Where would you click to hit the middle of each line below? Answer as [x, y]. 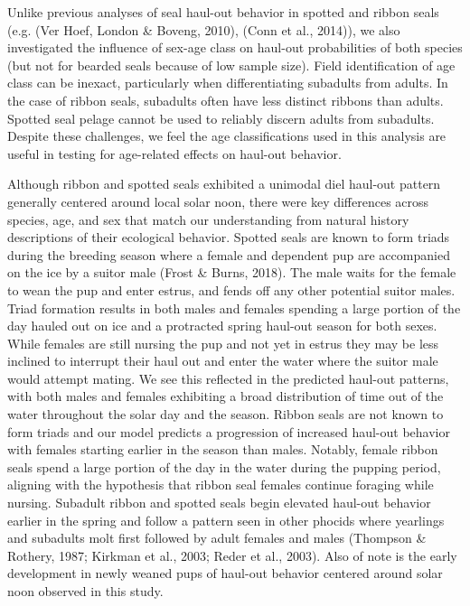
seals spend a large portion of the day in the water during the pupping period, [224, 466]
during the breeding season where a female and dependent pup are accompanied [229, 254]
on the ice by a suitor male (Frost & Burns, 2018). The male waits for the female [232, 272]
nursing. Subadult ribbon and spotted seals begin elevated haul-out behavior [219, 503]
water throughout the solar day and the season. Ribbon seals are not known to [226, 414]
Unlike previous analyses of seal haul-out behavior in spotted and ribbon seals [223, 12]
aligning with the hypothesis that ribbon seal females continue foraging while [221, 485]
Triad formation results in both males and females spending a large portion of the [234, 308]
